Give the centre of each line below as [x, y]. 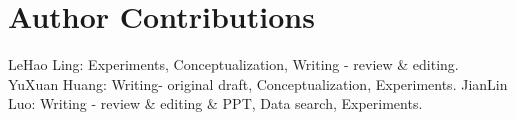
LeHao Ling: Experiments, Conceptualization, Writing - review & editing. [233, 64]
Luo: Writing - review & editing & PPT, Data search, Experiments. [215, 103]
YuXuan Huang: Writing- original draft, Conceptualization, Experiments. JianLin [258, 83]
